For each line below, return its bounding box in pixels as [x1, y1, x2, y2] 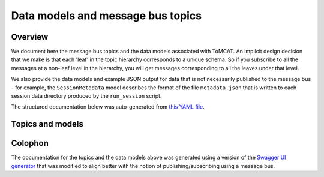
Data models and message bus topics [11, 9, 202, 22]
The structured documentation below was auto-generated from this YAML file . [11, 103, 205, 110]
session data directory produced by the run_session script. [11, 92, 162, 100]
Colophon [11, 138, 49, 148]
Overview [11, 32, 49, 42]
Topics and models [11, 119, 83, 129]
